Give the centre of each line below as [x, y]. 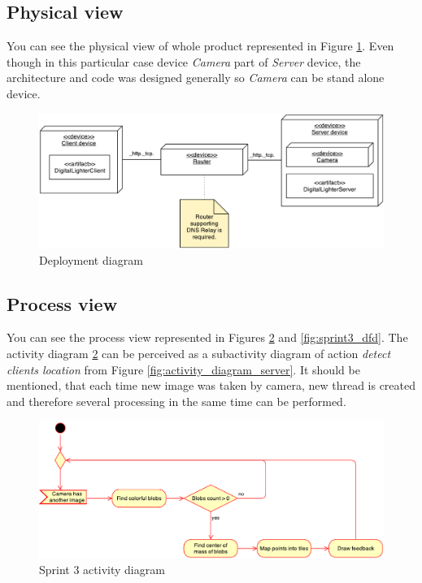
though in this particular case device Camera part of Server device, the [184, 61]
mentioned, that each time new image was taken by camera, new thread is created [211, 385]
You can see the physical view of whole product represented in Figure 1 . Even [200, 46]
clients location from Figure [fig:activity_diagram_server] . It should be [183, 369]
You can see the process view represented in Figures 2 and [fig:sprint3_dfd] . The [207, 337]
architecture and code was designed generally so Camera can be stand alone [196, 78]
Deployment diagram [91, 259]
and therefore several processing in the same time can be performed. [176, 401]
